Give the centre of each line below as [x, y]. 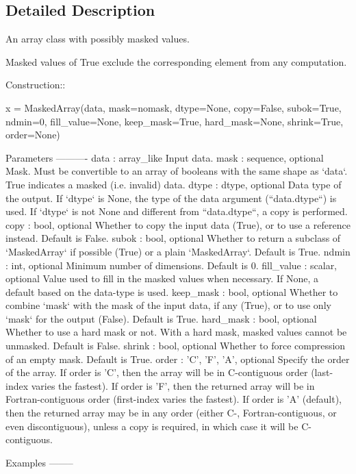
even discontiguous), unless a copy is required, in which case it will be [152, 426]
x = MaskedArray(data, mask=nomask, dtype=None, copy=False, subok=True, [174, 107]
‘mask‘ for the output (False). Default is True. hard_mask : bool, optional [161, 318]
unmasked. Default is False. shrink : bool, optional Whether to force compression [176, 346]
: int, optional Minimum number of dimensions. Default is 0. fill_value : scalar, [171, 265]
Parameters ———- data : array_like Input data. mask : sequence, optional [165, 157]
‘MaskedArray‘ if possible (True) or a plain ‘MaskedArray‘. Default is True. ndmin [178, 251]
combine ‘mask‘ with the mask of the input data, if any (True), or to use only [168, 305]
